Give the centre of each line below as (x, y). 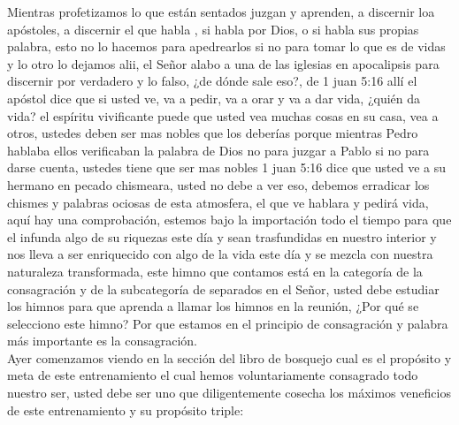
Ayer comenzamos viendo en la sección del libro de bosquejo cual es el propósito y (229, 357)
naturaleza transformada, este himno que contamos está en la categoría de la (215, 271)
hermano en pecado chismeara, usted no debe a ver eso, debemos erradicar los (218, 184)
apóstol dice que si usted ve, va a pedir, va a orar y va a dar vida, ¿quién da (214, 98)
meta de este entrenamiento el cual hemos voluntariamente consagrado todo (213, 375)
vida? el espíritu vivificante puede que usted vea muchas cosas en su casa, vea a (223, 115)
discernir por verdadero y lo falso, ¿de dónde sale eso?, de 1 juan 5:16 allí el (212, 81)
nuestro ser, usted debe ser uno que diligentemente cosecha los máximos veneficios (229, 393)
